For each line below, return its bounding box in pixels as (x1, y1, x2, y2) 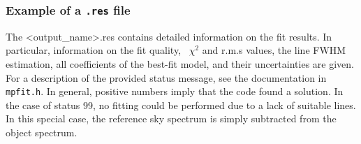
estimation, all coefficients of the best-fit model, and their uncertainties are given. (6, 56, 354, 71)
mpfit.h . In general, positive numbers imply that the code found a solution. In (6, 84, 344, 99)
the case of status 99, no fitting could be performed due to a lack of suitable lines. (6, 97, 356, 112)
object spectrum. (6, 125, 78, 139)
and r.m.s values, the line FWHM (202, 43, 346, 57)
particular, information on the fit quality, (6, 43, 182, 57)
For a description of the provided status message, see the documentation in (6, 70, 327, 85)
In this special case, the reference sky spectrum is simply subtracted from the (6, 111, 337, 126)
